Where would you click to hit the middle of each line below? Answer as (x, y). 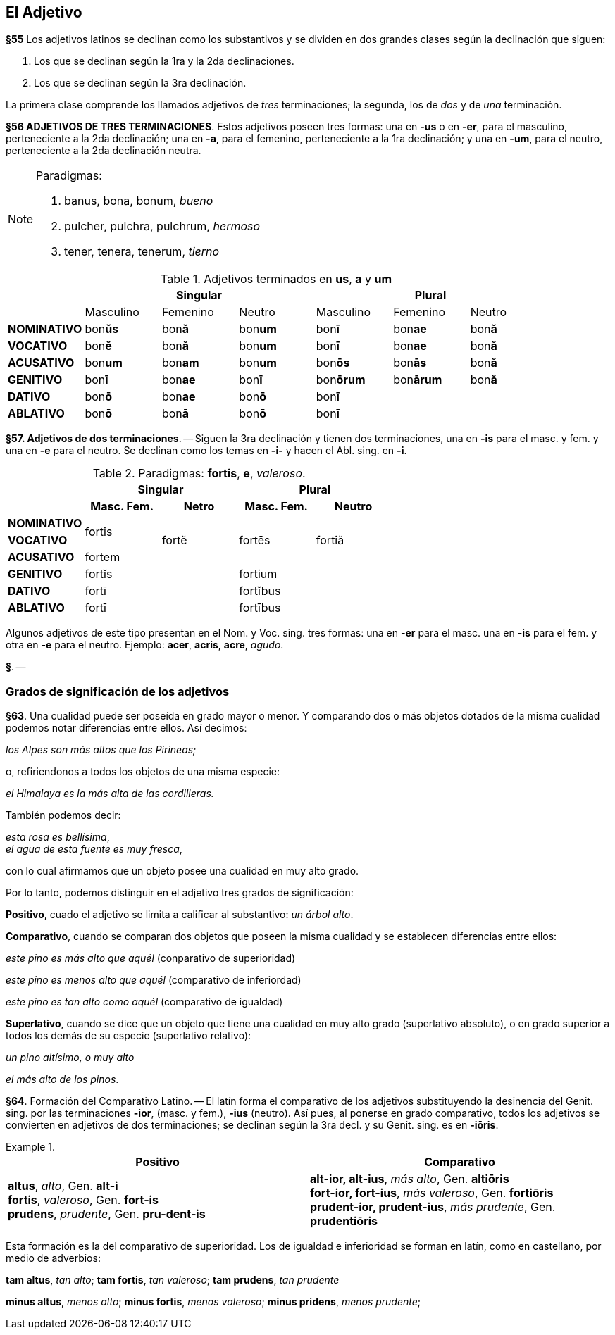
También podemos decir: (63, 815)
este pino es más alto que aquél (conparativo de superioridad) (151, 958)
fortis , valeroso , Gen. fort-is (83, 1200)
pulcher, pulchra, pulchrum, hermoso (162, 226)
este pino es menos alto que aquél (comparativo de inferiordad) (154, 980)
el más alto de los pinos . (62, 1079)
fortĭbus (260, 591)
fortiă (330, 540)
